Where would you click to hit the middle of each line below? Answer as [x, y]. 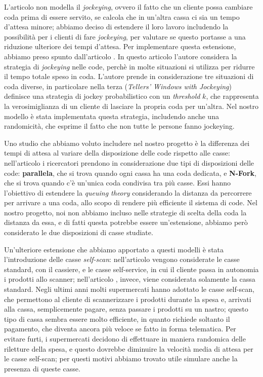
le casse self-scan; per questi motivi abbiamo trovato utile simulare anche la [121, 359]
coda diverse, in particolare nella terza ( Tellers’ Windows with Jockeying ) [118, 86]
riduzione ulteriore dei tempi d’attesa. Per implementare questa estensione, [120, 46]
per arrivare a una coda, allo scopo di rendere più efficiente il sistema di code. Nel [131, 202]
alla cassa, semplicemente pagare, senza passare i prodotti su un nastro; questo [126, 309]
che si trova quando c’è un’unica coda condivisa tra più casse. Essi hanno [117, 183]
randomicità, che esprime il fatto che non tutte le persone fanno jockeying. [119, 126]
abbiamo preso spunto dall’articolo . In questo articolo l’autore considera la [121, 56]
